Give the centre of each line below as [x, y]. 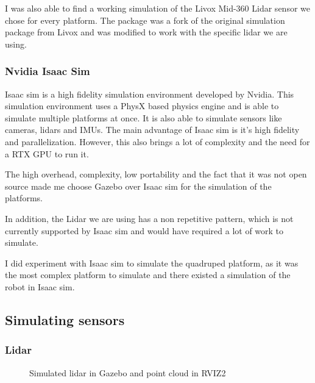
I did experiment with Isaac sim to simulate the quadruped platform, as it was [152, 263]
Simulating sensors [65, 319]
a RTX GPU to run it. [47, 153]
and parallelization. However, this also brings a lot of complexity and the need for [157, 141]
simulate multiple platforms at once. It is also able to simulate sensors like [143, 117]
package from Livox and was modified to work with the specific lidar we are [146, 32]
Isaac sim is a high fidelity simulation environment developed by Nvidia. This [150, 94]
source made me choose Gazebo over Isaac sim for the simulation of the [138, 186]
